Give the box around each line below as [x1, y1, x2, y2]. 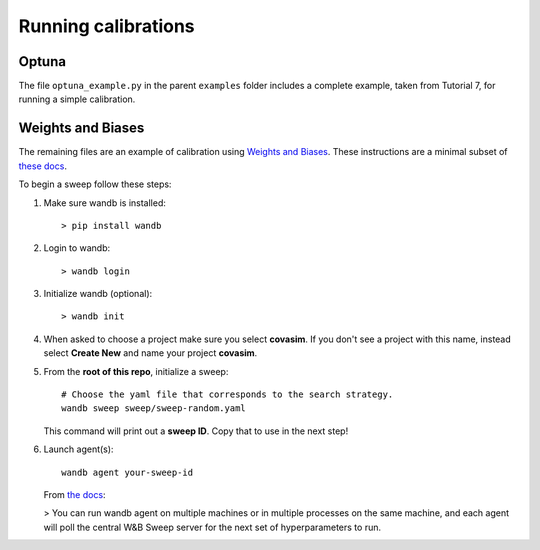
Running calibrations [18, 15, 195, 37]
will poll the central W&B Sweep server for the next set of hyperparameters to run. [43, 521, 382, 533]
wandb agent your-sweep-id [61, 466, 194, 478]
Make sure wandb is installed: [43, 196, 167, 209]
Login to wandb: [43, 242, 111, 254]
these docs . [18, 160, 67, 172]
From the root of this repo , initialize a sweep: [43, 365, 229, 377]
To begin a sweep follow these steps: [18, 178, 172, 190]
